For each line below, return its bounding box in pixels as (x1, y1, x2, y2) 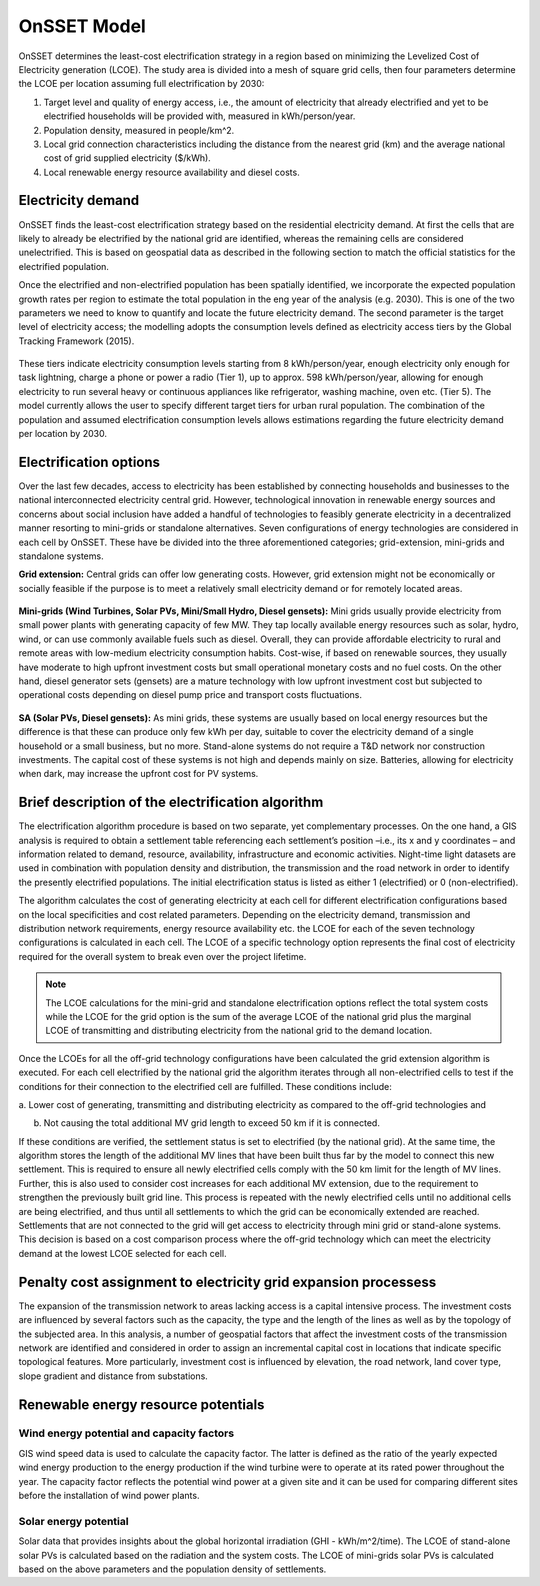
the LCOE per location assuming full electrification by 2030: (18, 78, 265, 90)
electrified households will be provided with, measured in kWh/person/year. (43, 110, 356, 122)
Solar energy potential (18, 1514, 129, 1528)
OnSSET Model (18, 15, 147, 37)
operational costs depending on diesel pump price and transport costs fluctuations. (18, 689, 363, 701)
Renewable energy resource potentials (18, 1396, 265, 1413)
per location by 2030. (18, 428, 107, 440)
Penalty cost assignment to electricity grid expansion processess (18, 1273, 437, 1290)
